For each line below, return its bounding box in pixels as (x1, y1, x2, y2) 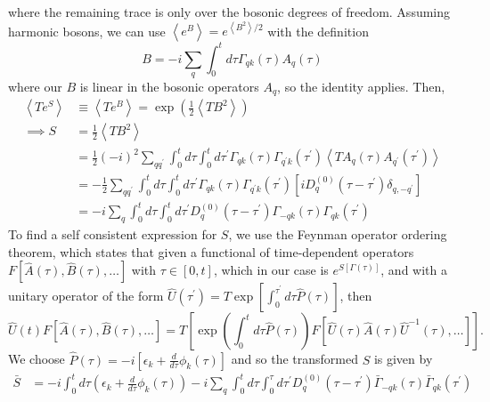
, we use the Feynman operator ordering (228, 225, 447, 244)
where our (8, 76, 62, 95)
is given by (373, 350, 433, 368)
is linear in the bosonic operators (79, 76, 259, 95)
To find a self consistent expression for (8, 225, 217, 244)
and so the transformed (231, 350, 358, 368)
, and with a (380, 261, 447, 279)
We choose (8, 350, 65, 368)
